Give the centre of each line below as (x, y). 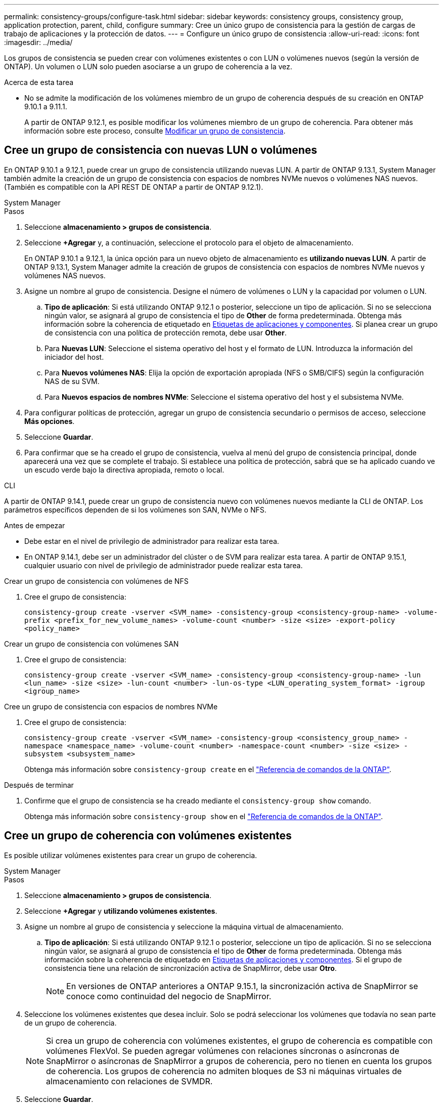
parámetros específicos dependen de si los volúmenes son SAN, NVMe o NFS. (135, 509)
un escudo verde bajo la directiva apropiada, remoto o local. (124, 470)
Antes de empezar (35, 525)
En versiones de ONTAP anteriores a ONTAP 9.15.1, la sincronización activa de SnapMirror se (242, 986)
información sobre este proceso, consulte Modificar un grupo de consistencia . (155, 131)
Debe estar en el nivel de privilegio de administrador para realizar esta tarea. (152, 541)
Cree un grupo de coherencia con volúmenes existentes (148, 836)
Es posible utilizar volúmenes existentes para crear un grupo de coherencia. (131, 855)
